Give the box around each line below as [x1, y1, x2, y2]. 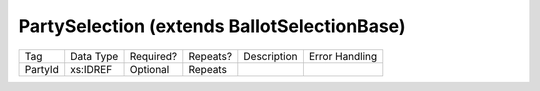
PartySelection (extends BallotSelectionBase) [18, 15, 406, 37]
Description [243, 49, 298, 63]
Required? [129, 49, 178, 63]
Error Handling [308, 49, 378, 63]
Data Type [70, 49, 119, 63]
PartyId [24, 62, 59, 76]
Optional [129, 62, 170, 76]
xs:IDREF [70, 62, 113, 76]
